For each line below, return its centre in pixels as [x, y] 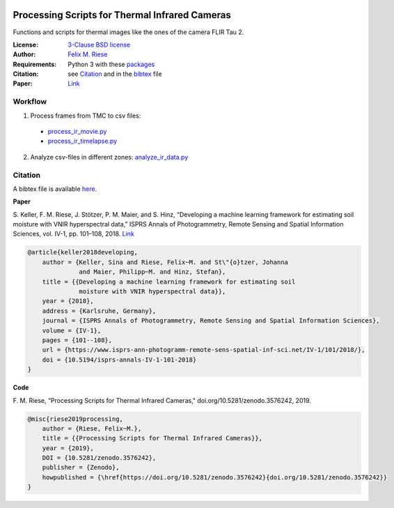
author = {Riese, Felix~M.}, [92, 428]
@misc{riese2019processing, [75, 419]
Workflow [30, 102]
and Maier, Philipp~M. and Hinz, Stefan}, [152, 272]
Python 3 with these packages [111, 64]
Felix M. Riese [88, 54]
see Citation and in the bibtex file [115, 74]
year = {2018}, [68, 301]
